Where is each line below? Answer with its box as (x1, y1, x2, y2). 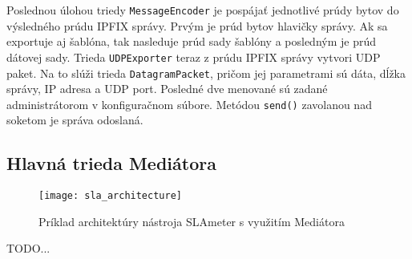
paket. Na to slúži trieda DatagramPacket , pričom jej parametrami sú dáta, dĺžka (6, 64, 406, 81)
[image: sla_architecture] (38, 190, 182, 202)
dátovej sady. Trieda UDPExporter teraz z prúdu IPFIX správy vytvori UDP (6, 48, 381, 65)
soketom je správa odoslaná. (6, 111, 143, 128)
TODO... (6, 240, 50, 257)
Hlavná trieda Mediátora (6, 151, 216, 176)
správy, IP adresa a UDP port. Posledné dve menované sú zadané (6, 80, 328, 97)
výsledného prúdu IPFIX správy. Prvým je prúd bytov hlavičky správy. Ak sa (6, 17, 388, 34)
